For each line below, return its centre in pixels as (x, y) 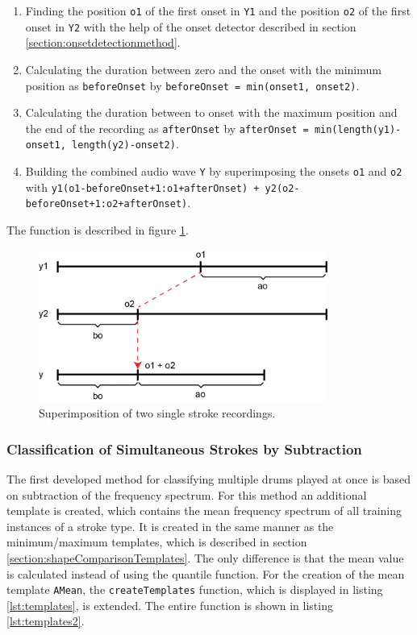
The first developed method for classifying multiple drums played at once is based (209, 479)
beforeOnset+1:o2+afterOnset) (106, 204)
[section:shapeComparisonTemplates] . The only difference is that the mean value (205, 557)
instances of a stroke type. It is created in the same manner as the (170, 526)
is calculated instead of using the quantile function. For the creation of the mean (206, 573)
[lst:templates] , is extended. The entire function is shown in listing (170, 605)
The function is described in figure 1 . (98, 230)
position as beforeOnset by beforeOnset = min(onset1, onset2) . (192, 85)
